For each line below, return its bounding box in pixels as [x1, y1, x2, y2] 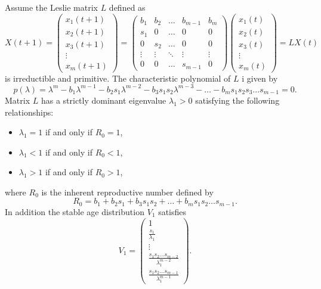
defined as [109, 1, 146, 13]
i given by [242, 72, 278, 84]
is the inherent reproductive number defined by [41, 185, 214, 198]
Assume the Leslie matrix [5, 1, 98, 13]
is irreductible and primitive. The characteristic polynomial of [5, 72, 231, 84]
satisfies [158, 205, 187, 217]
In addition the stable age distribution [5, 205, 144, 217]
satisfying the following [195, 94, 280, 106]
